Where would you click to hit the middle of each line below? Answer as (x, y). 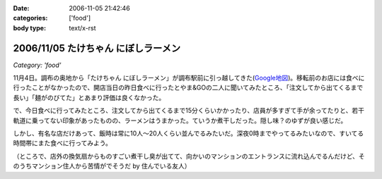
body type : (29, 27)
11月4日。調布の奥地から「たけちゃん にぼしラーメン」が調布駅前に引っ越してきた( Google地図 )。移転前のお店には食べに (189, 78)
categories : (30, 18)
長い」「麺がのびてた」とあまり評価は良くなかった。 (89, 97)
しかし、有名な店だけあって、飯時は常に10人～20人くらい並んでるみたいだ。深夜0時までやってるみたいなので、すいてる (189, 133)
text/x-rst (82, 27)
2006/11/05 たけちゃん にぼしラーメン (97, 48)
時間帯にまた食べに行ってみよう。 (63, 143)
